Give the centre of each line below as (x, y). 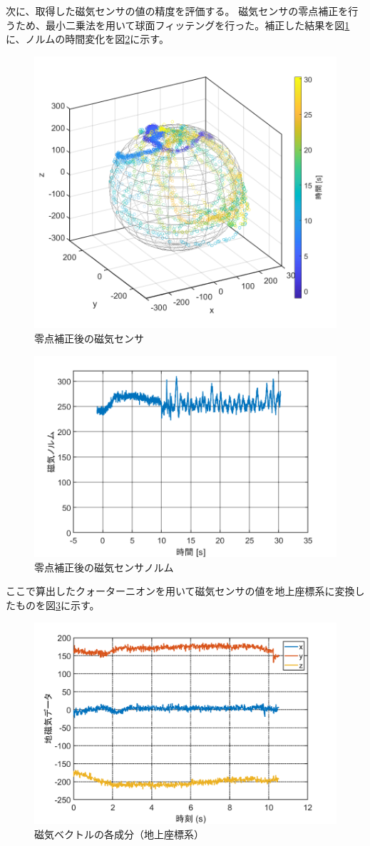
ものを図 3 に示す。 (57, 605)
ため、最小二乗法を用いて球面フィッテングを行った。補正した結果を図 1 (183, 25)
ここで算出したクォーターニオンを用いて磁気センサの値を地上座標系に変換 (180, 591)
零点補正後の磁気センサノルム (104, 567)
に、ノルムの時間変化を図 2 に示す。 (87, 39)
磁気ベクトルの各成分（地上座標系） (119, 834)
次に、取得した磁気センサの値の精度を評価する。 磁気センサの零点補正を (177, 11)
